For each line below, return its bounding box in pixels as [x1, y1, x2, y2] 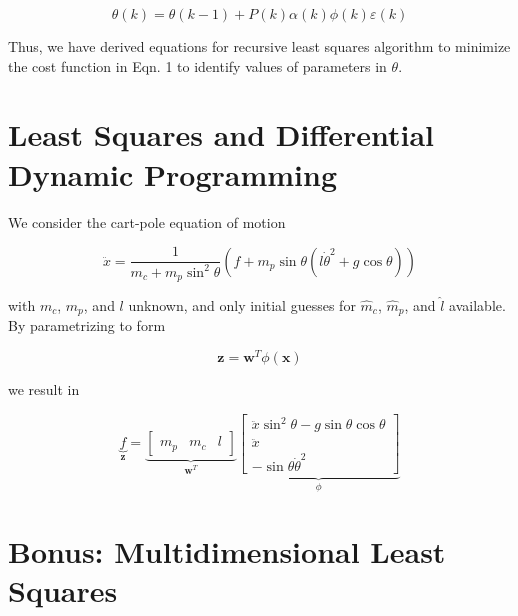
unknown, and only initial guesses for [128, 294, 356, 315]
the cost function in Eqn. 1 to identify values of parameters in [8, 55, 387, 76]
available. [449, 294, 506, 315]
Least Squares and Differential [8, 114, 435, 155]
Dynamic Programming [8, 153, 338, 194]
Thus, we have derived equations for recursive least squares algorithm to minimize [8, 36, 511, 56]
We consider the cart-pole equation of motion [8, 211, 286, 232]
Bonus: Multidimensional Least [8, 530, 446, 571]
